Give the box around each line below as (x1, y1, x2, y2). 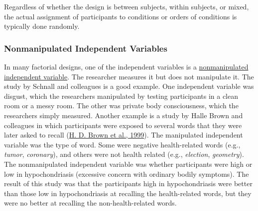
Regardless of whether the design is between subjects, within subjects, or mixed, (4, 1, 249, 11)
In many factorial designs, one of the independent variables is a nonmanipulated (4, 62, 249, 71)
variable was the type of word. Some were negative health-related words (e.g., (4, 139, 241, 149)
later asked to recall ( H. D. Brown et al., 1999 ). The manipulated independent (4, 130, 243, 140)
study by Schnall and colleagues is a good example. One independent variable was (4, 81, 254, 91)
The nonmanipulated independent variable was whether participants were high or (4, 158, 253, 169)
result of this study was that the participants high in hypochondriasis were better (4, 178, 253, 189)
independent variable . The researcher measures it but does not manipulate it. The (4, 71, 254, 81)
